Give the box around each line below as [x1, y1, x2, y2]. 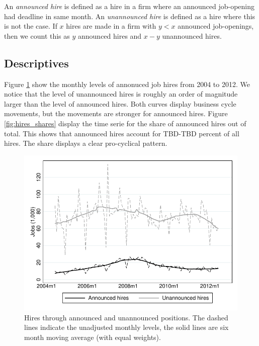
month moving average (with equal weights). [24, 331, 161, 342]
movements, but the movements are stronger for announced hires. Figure [4, 108, 228, 119]
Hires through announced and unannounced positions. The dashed [24, 312, 228, 322]
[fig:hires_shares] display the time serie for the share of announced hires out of [4, 118, 246, 128]
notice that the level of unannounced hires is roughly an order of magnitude [4, 89, 238, 99]
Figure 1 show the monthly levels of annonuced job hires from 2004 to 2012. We [4, 78, 250, 89]
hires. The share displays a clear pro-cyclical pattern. [4, 138, 167, 148]
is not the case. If [4, 21, 57, 31]
